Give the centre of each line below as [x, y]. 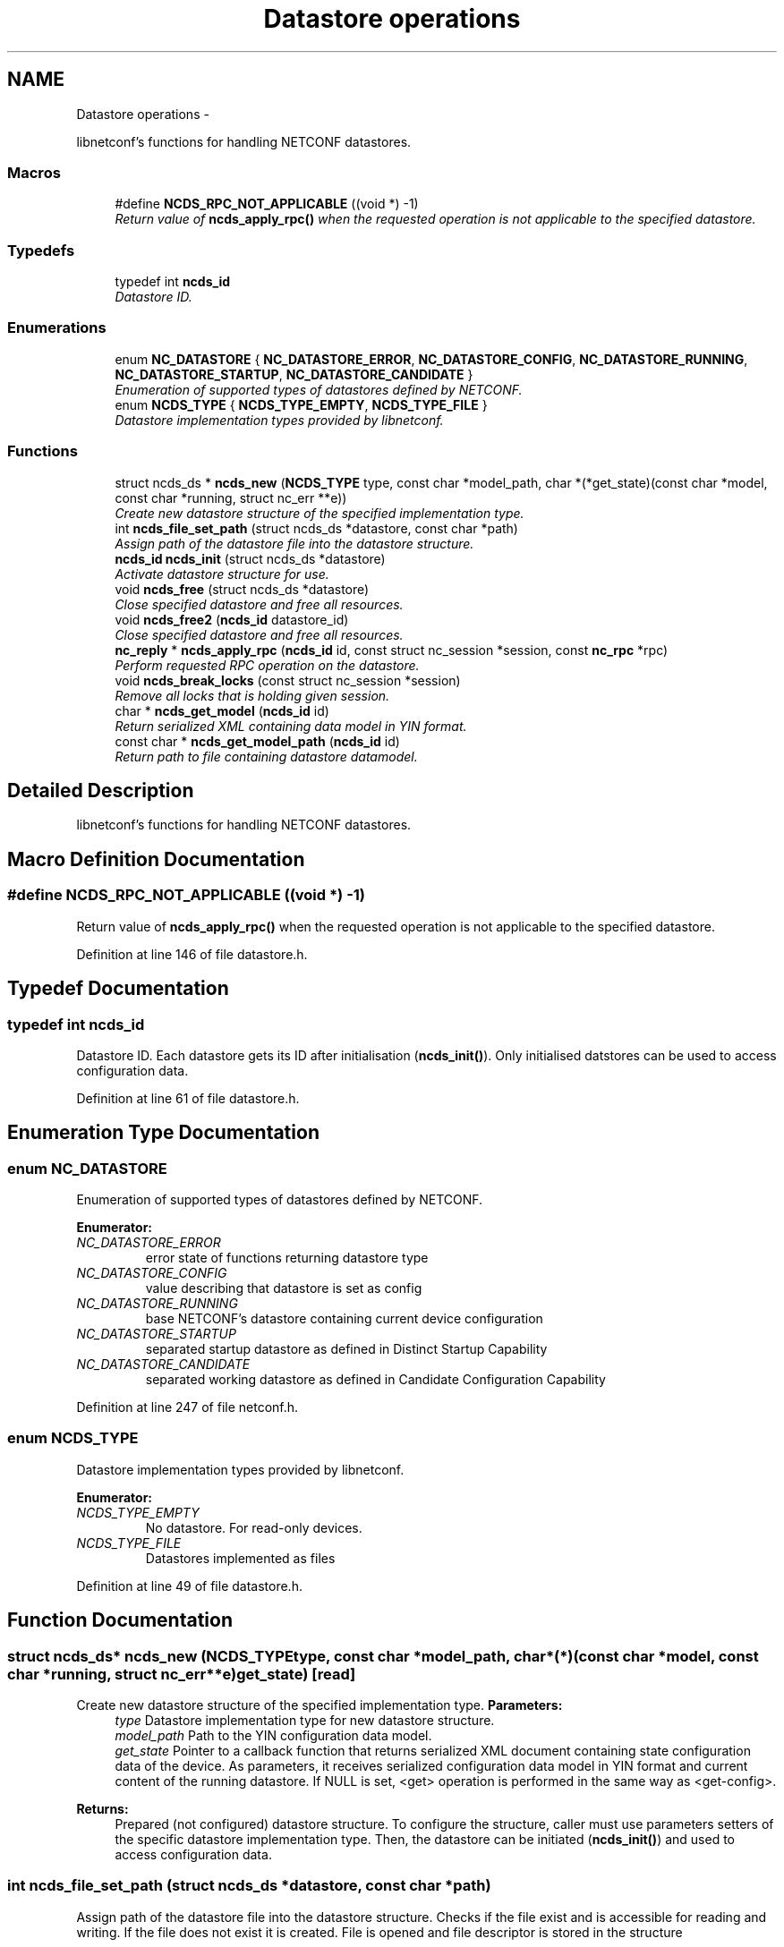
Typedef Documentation [118, 989]
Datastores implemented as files [240, 1558]
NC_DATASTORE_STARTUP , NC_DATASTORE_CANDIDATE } [294, 374]
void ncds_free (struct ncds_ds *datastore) [242, 589]
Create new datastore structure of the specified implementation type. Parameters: [320, 1705]
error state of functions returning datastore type [287, 1258]
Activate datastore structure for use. [222, 574]
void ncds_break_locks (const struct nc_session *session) [288, 680]
